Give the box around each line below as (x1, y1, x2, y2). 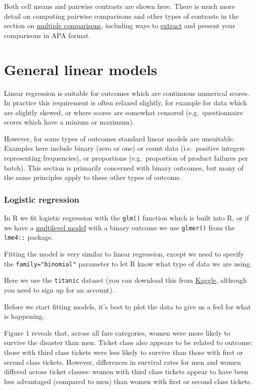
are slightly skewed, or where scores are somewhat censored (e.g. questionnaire (4, 107, 243, 117)
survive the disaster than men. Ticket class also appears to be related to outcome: (4, 337, 253, 347)
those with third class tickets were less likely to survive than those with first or (4, 347, 244, 357)
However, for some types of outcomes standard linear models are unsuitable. (4, 133, 235, 143)
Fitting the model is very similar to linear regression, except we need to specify (4, 249, 244, 259)
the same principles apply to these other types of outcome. (4, 172, 182, 182)
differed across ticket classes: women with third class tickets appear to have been (4, 366, 249, 377)
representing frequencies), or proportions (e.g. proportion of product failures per (4, 153, 248, 163)
